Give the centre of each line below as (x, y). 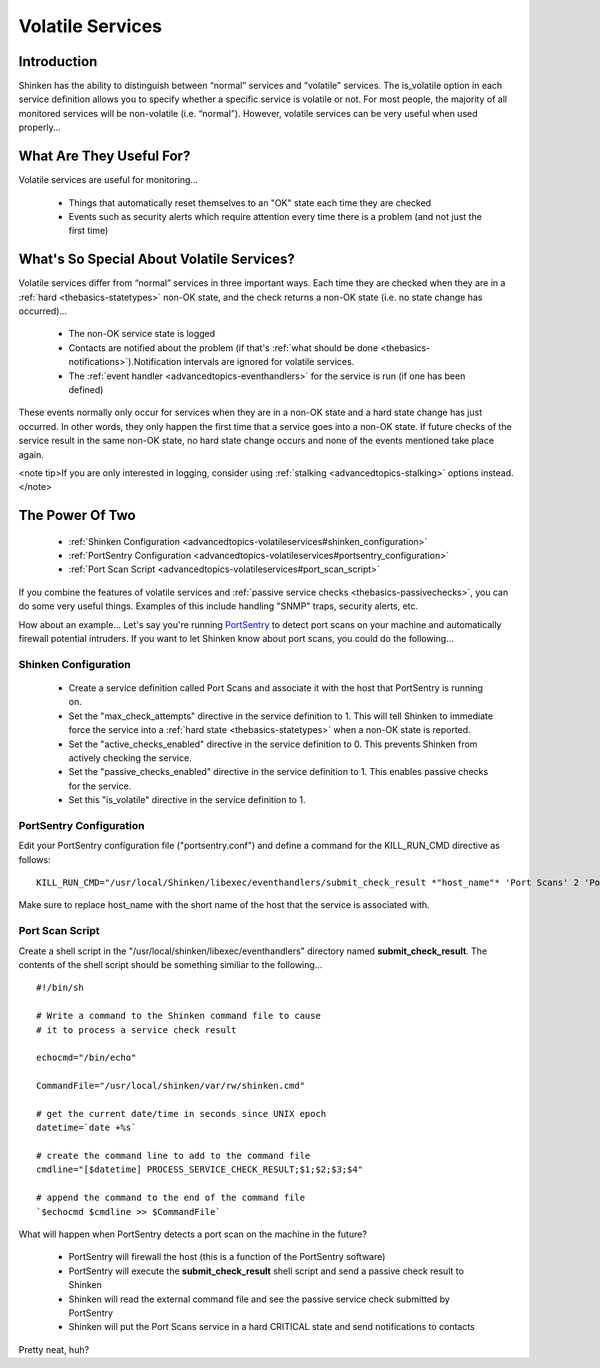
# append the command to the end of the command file (170, 1198)
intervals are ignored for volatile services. (269, 362)
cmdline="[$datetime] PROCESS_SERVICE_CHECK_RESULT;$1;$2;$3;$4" (200, 1169)
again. (31, 454)
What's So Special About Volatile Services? (156, 259)
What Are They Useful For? (104, 156)
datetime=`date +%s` (86, 1128)
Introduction (58, 61)
